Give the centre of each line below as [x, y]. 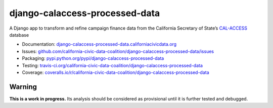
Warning [23, 87]
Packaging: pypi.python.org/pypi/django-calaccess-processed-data [93, 58]
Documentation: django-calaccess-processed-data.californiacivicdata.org [99, 44]
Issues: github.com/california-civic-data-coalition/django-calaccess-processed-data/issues [118, 51]
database [19, 35]
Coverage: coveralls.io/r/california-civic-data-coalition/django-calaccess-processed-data [116, 72]
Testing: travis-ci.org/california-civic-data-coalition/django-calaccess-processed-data [112, 65]
